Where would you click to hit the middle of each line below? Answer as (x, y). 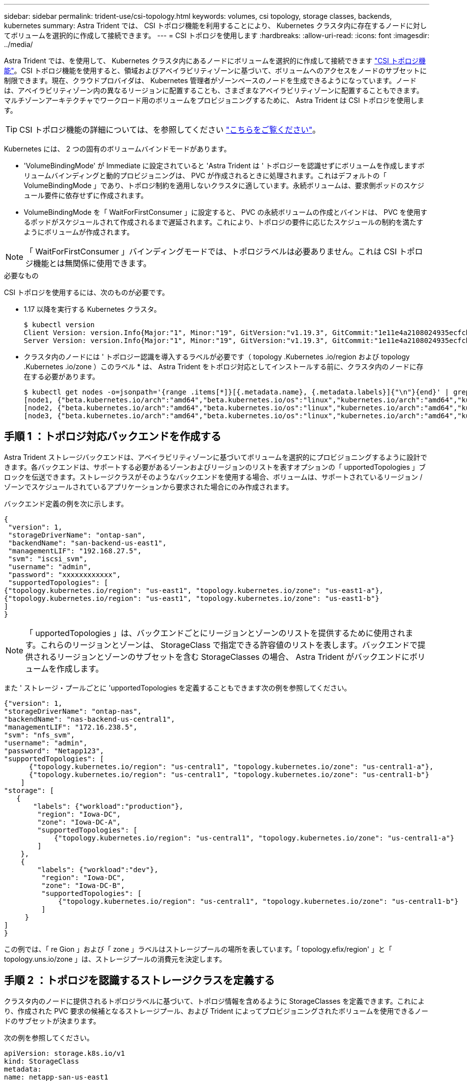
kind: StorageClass (42, 1061)
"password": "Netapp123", (54, 751)
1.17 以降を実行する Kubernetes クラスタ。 (93, 309)
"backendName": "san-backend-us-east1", (87, 543)
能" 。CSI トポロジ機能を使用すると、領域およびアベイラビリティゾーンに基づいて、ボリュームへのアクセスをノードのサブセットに (215, 71)
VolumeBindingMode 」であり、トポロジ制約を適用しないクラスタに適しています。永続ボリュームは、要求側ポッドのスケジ (224, 185)
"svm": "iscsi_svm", (48, 559)
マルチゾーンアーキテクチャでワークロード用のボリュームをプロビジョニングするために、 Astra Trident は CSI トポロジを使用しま (214, 100)
